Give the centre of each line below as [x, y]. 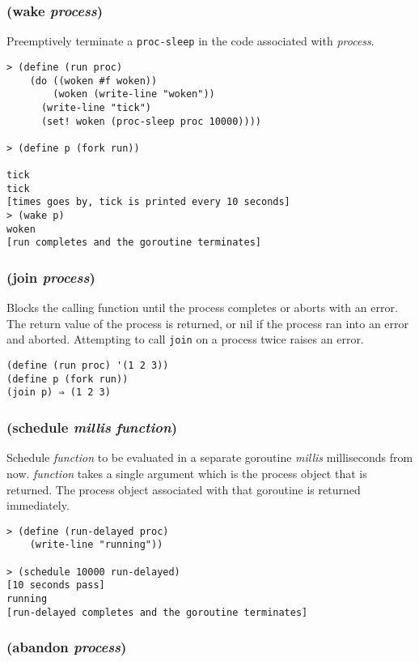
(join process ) [51, 277]
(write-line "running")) [96, 545]
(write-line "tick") [96, 107]
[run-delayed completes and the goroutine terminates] [157, 612]
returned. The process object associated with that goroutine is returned [184, 489]
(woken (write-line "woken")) [134, 94]
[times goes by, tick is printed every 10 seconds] [148, 202]
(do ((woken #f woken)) [93, 81]
